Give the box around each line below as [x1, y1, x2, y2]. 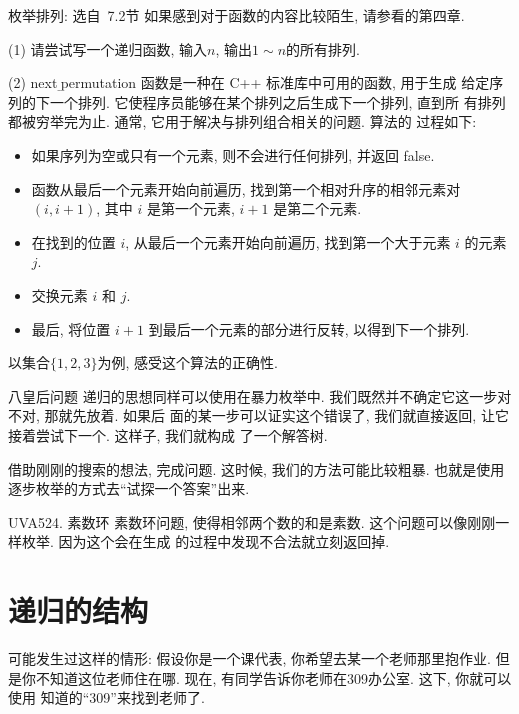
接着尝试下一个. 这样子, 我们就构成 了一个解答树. [8, 424, 328, 445]
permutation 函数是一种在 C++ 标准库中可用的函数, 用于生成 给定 [60, 72, 490, 93]
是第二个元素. [273, 198, 362, 219]
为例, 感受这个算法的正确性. [97, 352, 278, 373]
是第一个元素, [147, 198, 235, 219]
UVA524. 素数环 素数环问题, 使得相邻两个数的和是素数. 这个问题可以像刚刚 [8, 511, 496, 532]
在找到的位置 [31, 231, 116, 252]
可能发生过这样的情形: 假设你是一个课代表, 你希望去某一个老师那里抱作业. [8, 648, 491, 668]
